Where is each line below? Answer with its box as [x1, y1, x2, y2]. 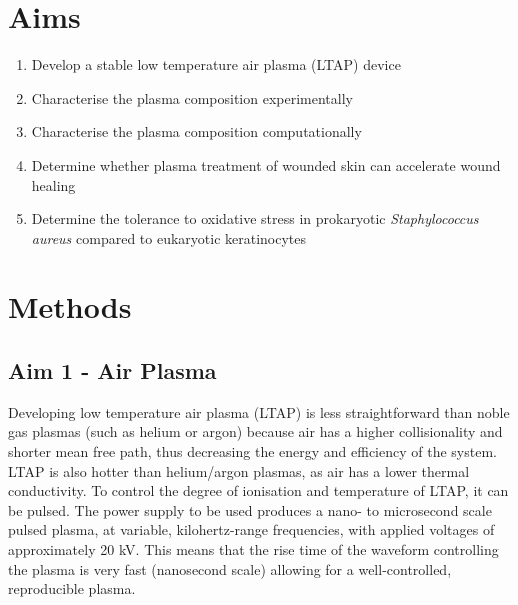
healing [31, 174, 76, 195]
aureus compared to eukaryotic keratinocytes [31, 227, 307, 248]
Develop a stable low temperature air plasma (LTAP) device [31, 54, 401, 75]
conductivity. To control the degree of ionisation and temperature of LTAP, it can [8, 480, 509, 501]
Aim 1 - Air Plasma [8, 355, 217, 386]
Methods [8, 286, 132, 327]
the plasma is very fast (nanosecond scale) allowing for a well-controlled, [8, 558, 452, 579]
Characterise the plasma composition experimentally [31, 87, 353, 108]
